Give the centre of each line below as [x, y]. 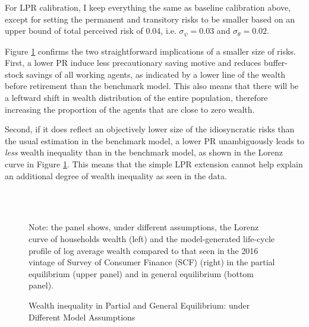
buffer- [276, 63]
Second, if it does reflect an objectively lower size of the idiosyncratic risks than [150, 129]
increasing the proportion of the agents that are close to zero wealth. [130, 109]
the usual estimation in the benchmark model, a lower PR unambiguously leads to [154, 140]
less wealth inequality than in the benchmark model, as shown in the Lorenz [144, 152]
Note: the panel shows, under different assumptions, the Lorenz [144, 227]
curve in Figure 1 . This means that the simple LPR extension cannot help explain [154, 163]
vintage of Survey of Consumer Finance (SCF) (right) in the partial [152, 262]
